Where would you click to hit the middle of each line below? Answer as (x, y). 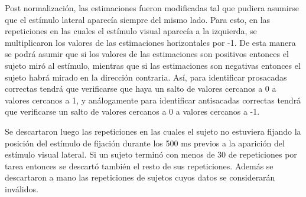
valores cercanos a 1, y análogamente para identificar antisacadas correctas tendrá (153, 100)
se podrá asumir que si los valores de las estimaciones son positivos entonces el (147, 54)
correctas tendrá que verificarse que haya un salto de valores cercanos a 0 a (141, 89)
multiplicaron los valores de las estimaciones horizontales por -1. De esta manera (150, 42)
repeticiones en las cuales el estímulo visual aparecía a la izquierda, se (131, 31)
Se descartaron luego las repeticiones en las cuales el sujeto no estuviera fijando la (153, 131)
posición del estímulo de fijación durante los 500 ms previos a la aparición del (145, 143)
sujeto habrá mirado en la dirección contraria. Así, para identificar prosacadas (146, 77)
